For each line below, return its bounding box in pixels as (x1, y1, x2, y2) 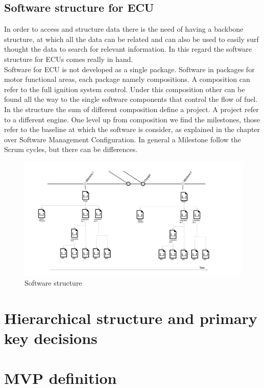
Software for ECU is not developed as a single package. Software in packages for (4, 63, 255, 74)
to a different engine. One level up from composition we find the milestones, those (4, 114, 260, 124)
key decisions (4, 327, 98, 348)
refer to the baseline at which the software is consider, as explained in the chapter (4, 124, 260, 135)
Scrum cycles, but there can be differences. (4, 144, 138, 155)
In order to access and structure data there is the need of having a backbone (4, 24, 244, 34)
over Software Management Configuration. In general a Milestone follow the (4, 134, 241, 144)
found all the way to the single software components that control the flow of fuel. (4, 94, 258, 104)
